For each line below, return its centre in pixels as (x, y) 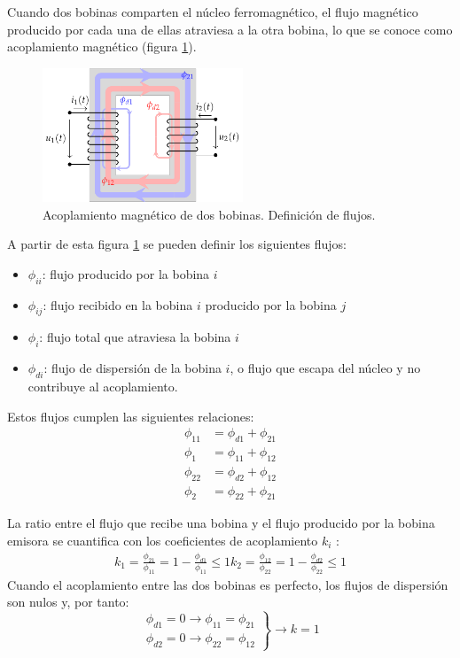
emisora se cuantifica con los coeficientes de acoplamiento (163, 541)
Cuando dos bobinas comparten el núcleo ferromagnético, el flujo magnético (213, 12)
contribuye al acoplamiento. (103, 386)
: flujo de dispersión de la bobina (133, 368)
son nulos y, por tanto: (68, 602)
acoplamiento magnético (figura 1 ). (102, 46)
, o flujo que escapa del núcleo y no (325, 368)
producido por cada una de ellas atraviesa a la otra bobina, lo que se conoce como (230, 29)
